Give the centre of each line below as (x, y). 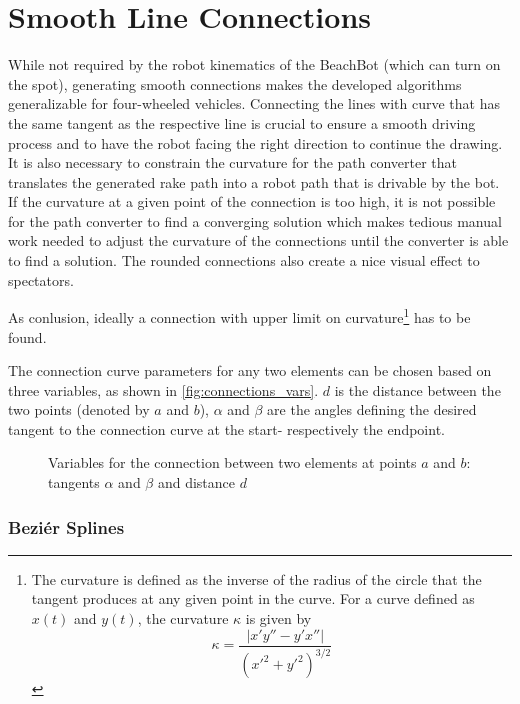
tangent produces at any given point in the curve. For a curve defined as (253, 598)
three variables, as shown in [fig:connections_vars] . (163, 389)
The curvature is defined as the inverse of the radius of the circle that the (256, 578)
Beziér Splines (66, 526)
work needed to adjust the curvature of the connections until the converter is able (258, 240)
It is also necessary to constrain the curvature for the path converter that (233, 162)
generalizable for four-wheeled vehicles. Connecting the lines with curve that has (254, 103)
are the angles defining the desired (372, 409)
